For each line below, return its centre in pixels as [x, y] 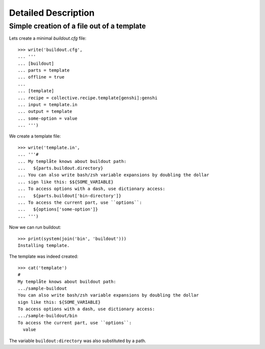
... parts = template [44, 70]
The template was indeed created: [44, 256]
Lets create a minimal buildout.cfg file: [48, 38]
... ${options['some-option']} [58, 209]
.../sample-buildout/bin [48, 316]
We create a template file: [35, 136]
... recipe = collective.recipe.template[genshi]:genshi [88, 98]
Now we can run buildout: [35, 227]
